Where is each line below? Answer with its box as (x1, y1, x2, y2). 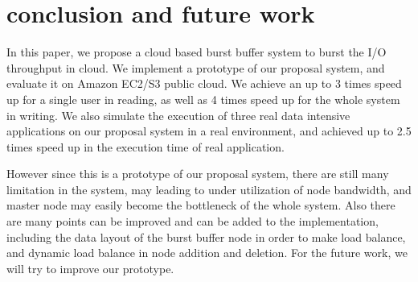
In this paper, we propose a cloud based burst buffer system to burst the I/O (6, 44, 387, 60)
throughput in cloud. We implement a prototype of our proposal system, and (6, 59, 385, 76)
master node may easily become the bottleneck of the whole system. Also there (6, 197, 395, 214)
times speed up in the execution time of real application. (6, 138, 285, 155)
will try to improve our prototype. (6, 259, 174, 276)
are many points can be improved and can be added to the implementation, (6, 213, 379, 230)
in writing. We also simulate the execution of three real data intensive (6, 106, 350, 123)
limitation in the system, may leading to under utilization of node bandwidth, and (6, 180, 412, 197)
